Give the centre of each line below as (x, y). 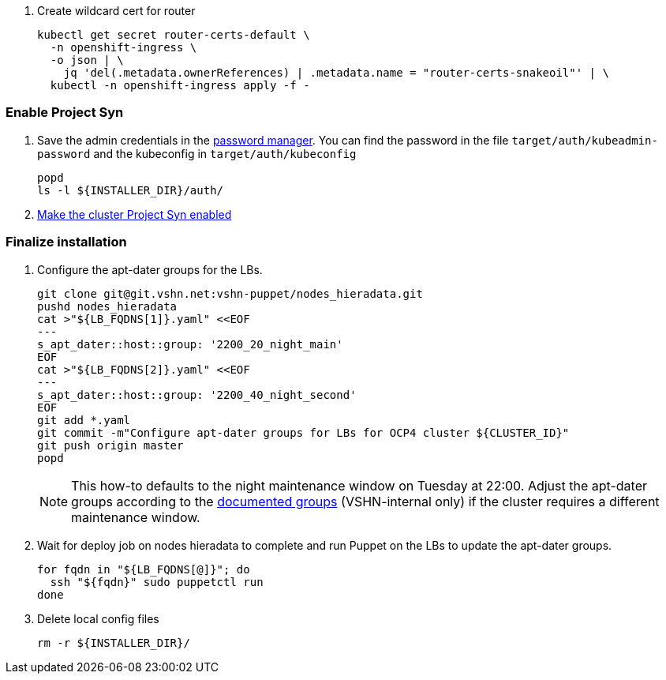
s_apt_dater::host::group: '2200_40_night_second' (197, 394)
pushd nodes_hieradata (107, 306)
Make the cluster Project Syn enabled (135, 214)
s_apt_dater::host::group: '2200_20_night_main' (190, 344)
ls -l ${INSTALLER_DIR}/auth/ (131, 190)
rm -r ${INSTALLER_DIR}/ (114, 642)
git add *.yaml (84, 420)
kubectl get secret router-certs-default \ (174, 35)
